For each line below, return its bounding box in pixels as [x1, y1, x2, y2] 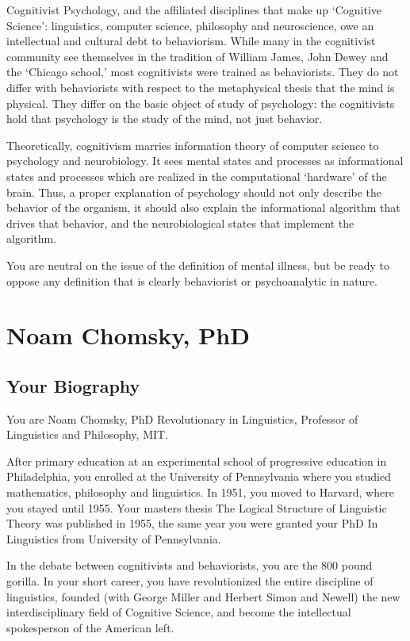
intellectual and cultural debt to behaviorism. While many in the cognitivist [6, 33, 376, 49]
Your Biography [6, 373, 140, 397]
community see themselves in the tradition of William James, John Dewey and [6, 48, 389, 64]
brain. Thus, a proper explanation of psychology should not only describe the [6, 183, 382, 200]
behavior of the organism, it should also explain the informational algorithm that [6, 199, 400, 216]
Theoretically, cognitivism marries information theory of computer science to [6, 136, 379, 153]
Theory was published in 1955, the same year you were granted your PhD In [6, 515, 378, 532]
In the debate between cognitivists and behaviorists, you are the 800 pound [6, 557, 373, 574]
